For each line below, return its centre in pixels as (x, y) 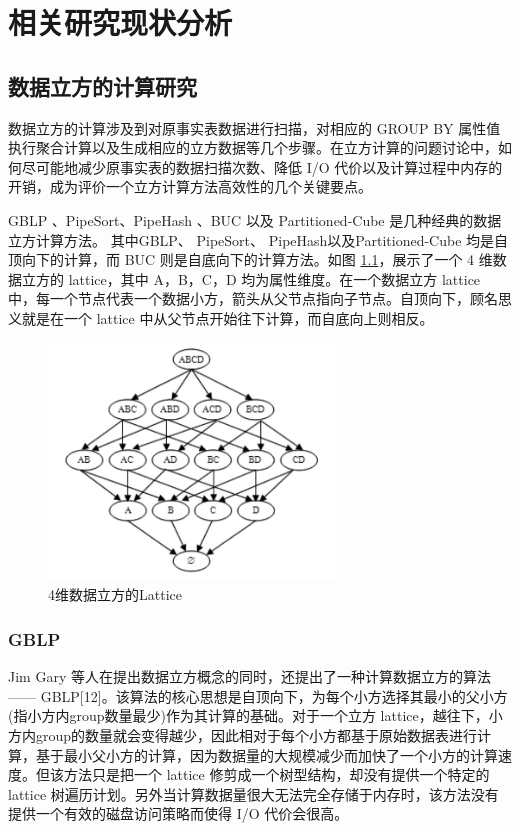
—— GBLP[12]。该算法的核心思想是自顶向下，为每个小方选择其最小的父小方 (258, 695)
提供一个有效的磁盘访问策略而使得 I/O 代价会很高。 (178, 813)
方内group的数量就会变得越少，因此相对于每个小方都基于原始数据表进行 (243, 735)
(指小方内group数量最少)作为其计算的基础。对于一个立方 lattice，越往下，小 (255, 715)
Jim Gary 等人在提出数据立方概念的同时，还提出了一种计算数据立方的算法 (249, 676)
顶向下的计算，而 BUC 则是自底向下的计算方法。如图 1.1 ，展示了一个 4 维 (250, 259)
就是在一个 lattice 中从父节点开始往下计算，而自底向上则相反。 (227, 317)
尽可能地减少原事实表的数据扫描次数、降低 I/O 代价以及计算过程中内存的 (262, 166)
